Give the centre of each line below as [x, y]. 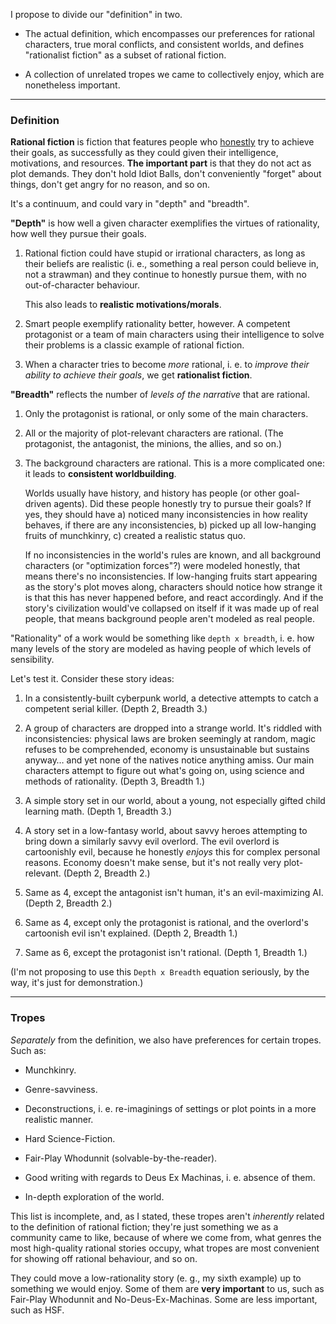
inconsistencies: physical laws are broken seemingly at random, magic [170, 739]
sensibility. [32, 660]
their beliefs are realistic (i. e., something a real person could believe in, [172, 264]
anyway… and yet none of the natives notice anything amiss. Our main [169, 760]
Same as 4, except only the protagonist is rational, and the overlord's [166, 923]
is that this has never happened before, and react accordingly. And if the [174, 598]
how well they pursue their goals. [78, 234]
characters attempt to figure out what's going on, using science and [164, 771]
